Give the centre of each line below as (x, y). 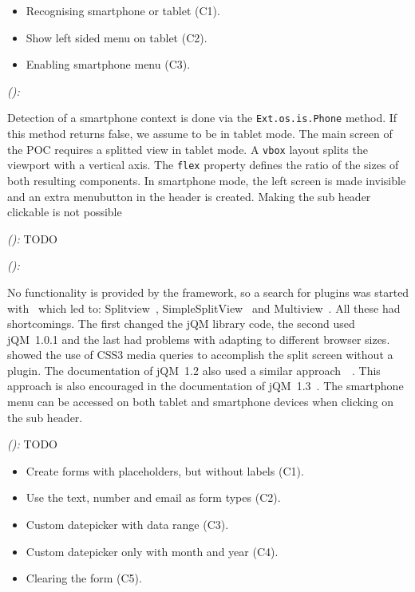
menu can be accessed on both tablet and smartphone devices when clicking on (201, 402)
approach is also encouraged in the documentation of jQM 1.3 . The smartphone (206, 386)
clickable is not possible (65, 212)
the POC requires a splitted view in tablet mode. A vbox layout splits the (188, 149)
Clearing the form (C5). (84, 578)
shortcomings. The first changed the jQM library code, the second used (181, 324)
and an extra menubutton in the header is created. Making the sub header (189, 196)
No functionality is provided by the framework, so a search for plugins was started (208, 292)
